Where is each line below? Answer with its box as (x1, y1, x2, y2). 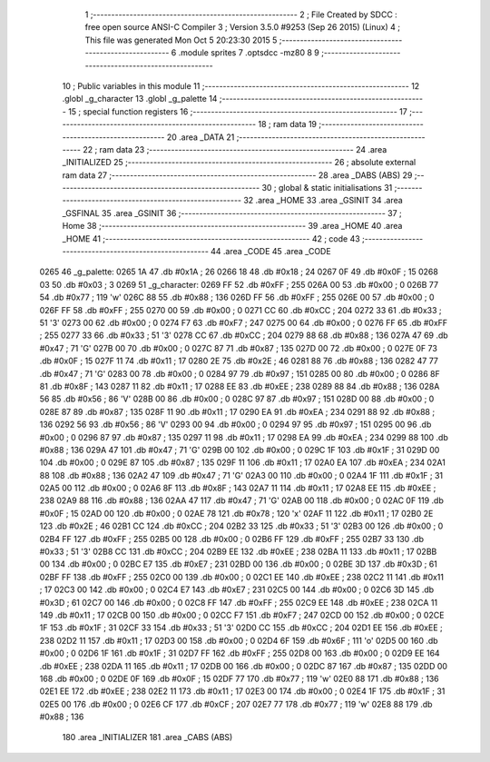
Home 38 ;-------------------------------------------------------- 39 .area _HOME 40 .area (62, 221, 403, 232)
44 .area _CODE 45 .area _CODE (210, 246, 331, 257)
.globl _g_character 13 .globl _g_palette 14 (62, 94, 218, 104)
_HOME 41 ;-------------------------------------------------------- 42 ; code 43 (62, 233, 360, 244)
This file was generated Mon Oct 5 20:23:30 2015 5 (84, 35, 278, 45)
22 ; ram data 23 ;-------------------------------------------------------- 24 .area (83, 143, 387, 154)
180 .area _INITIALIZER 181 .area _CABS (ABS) (62, 732, 233, 743)
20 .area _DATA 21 (166, 132, 235, 143)
